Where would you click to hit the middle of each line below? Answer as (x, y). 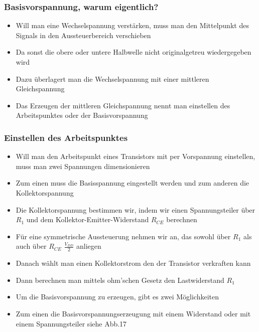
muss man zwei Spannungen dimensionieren (83, 166)
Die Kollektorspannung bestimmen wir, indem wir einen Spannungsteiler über (136, 209)
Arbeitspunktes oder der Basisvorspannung (82, 115)
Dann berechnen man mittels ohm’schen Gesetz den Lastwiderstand (120, 280)
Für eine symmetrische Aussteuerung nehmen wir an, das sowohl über (123, 236)
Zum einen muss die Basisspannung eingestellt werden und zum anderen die (133, 183)
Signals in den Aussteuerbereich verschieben (83, 35)
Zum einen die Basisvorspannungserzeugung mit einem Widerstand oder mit (133, 313)
